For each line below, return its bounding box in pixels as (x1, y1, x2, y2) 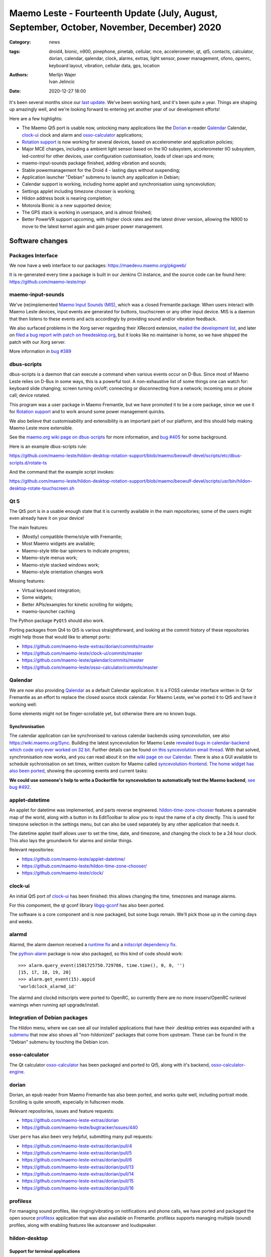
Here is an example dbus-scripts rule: (9, 443, 87, 450)
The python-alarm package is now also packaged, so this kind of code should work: (9, 951, 183, 957)
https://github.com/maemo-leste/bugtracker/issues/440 (22, 1124, 138, 1130)
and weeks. (9, 918, 34, 925)
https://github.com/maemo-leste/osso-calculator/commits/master (22, 664, 158, 670)
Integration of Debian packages (9, 1014, 88, 1021)
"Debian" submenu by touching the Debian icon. (9, 1039, 109, 1045)
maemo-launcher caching (22, 608, 75, 614)
